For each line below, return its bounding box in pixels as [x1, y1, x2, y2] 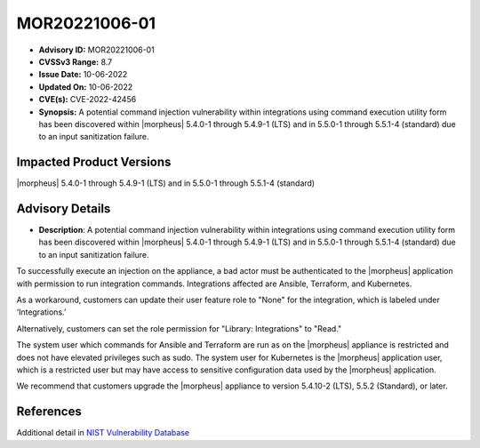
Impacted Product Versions [16, 155, 172, 170]
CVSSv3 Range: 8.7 [38, 56, 113, 67]
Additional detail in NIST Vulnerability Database [16, 428, 190, 438]
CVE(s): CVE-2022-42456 [38, 94, 137, 105]
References [16, 404, 82, 420]
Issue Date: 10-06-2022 [38, 69, 128, 80]
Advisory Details [16, 201, 111, 216]
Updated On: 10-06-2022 [38, 81, 133, 92]
